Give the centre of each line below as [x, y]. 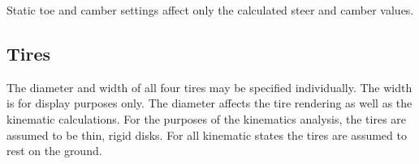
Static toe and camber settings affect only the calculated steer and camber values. [210, 10]
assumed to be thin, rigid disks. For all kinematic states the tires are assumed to [207, 135]
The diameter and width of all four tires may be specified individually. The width [209, 87]
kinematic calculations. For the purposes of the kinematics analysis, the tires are [207, 118]
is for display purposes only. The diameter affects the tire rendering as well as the [209, 103]
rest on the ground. [54, 151]
